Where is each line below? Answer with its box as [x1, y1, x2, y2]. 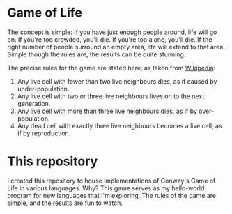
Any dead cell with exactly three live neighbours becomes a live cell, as [17, 121, 222, 130]
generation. [17, 99, 51, 107]
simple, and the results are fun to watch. [7, 199, 123, 207]
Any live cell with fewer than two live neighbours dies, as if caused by [17, 77, 217, 85]
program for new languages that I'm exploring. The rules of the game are [7, 191, 217, 199]
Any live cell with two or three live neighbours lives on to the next [17, 92, 205, 100]
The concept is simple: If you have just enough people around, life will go [7, 28, 217, 36]
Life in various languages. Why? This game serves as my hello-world [7, 183, 205, 192]
